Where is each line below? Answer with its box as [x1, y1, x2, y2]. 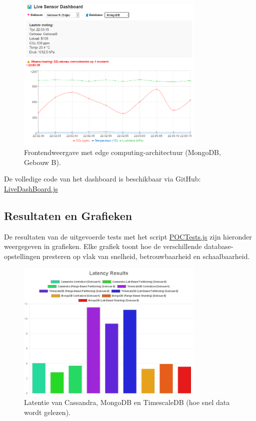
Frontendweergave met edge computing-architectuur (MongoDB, [24, 147, 221, 157]
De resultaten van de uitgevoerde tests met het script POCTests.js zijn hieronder [4, 231, 252, 241]
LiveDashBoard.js [4, 183, 58, 193]
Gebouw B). [24, 156, 61, 167]
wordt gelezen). [24, 407, 70, 417]
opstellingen [4, 250, 40, 261]
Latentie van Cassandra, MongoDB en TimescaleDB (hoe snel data [24, 397, 230, 407]
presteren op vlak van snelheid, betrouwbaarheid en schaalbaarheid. [42, 250, 250, 261]
